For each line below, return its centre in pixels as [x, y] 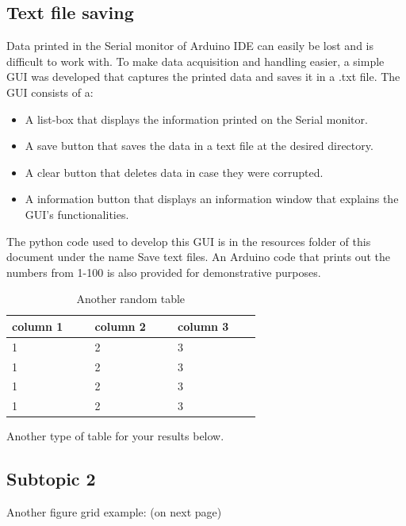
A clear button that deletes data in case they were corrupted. [174, 172]
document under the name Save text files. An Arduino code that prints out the [199, 257]
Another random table [131, 299]
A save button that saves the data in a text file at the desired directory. [199, 146]
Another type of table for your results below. [115, 436]
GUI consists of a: [50, 92]
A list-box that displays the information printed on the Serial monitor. [196, 119]
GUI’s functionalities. [77, 214]
